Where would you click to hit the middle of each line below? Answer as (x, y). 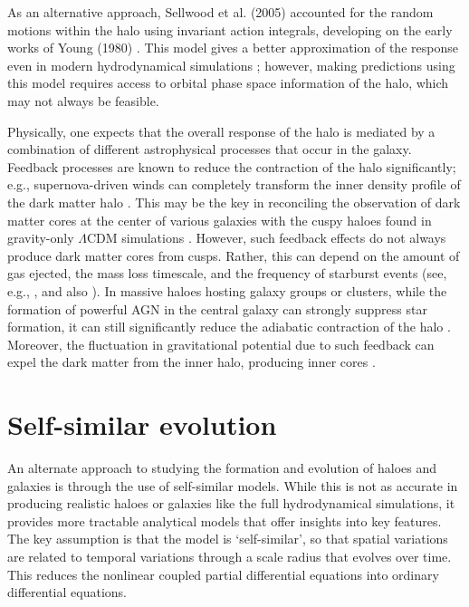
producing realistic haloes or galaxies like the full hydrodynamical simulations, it (231, 503)
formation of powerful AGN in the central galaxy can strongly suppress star (217, 308)
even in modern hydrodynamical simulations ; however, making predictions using (231, 65)
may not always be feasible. (83, 100)
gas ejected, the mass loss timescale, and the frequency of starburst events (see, (227, 273)
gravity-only (41, 238)
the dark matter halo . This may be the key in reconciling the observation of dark (234, 202)
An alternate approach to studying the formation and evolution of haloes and (222, 467)
